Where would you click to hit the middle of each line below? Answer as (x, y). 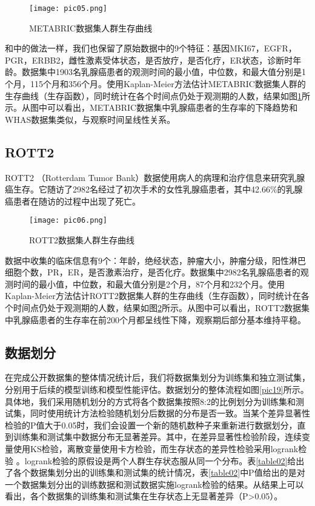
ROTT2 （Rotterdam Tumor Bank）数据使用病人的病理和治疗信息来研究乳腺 (155, 177)
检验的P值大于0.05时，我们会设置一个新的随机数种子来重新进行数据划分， (151, 425)
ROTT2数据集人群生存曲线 (82, 240)
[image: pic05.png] (68, 8)
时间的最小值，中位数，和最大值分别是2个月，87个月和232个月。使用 (149, 284)
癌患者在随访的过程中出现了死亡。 (73, 201)
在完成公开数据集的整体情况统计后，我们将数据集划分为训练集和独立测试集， (157, 377)
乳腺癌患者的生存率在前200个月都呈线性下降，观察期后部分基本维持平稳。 (159, 319)
